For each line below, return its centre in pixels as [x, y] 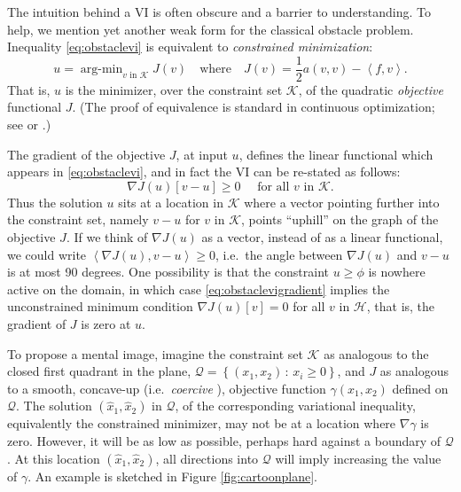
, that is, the [401, 306]
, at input [202, 154]
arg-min [102, 70]
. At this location [54, 458]
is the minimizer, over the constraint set [174, 89]
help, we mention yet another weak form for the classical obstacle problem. [211, 29]
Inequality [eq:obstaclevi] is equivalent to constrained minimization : [190, 47]
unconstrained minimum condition [100, 306]
